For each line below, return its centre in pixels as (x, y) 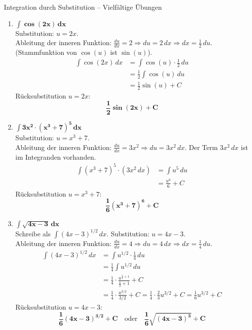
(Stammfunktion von (46, 52)
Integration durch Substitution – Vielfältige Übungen (83, 7)
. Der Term (201, 147)
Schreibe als (33, 233)
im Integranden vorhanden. (56, 157)
